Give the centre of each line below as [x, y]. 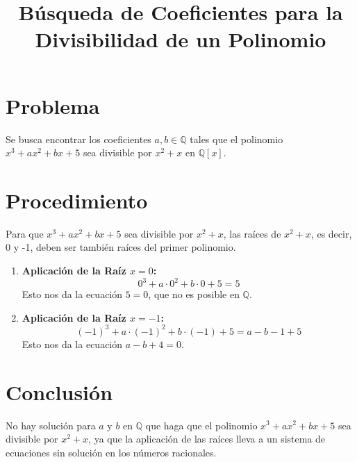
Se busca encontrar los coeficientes [78, 139]
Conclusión [59, 391]
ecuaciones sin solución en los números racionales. [111, 452]
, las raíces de [252, 233]
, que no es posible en [194, 294]
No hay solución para [51, 425]
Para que [25, 233]
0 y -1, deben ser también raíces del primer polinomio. [121, 247]
